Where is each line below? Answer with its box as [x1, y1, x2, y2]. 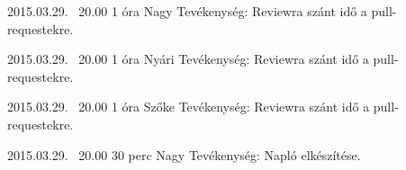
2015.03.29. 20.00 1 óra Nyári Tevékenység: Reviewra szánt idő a [7, 49, 369, 68]
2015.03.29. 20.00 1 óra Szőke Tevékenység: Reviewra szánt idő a [7, 97, 370, 116]
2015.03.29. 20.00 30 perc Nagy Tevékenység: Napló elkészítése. [7, 145, 361, 164]
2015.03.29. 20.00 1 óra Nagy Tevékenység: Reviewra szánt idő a [7, 2, 367, 20]
